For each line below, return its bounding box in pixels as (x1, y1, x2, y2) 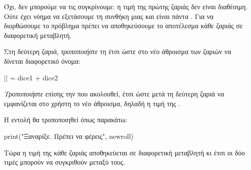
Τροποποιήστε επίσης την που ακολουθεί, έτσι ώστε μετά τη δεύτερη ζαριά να (4, 89, 224, 99)
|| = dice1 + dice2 (4, 72, 58, 82)
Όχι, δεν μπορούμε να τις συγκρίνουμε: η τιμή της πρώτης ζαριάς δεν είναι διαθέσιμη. (4, 1, 248, 11)
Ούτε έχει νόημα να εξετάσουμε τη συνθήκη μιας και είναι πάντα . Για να (4, 11, 214, 21)
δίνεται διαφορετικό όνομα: (4, 56, 81, 66)
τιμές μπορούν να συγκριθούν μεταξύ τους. (4, 157, 125, 167)
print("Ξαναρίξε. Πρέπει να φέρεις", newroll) (4, 131, 134, 141)
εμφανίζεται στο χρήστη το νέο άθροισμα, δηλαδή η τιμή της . (4, 98, 180, 108)
